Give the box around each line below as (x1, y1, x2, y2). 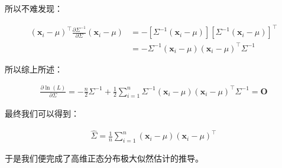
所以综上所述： (5, 62, 63, 75)
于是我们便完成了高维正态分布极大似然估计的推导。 (5, 152, 203, 164)
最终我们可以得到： (5, 107, 79, 120)
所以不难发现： (5, 2, 63, 14)
